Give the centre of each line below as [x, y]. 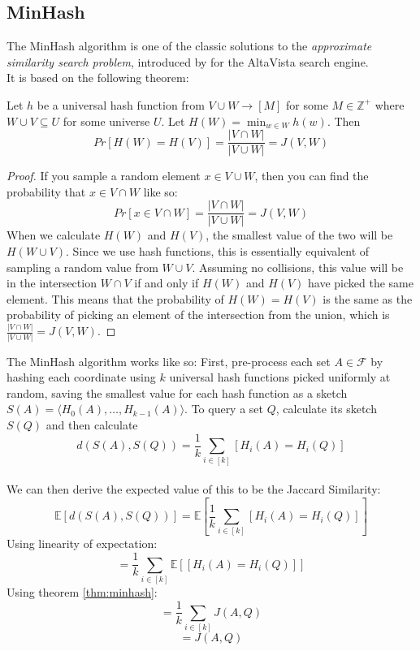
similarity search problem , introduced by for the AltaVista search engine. [188, 61]
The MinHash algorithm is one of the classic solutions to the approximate [189, 46]
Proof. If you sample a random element [104, 176]
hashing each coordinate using [81, 377]
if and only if [167, 283]
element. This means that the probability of [115, 298]
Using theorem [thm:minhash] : [82, 591]
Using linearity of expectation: [82, 543]
